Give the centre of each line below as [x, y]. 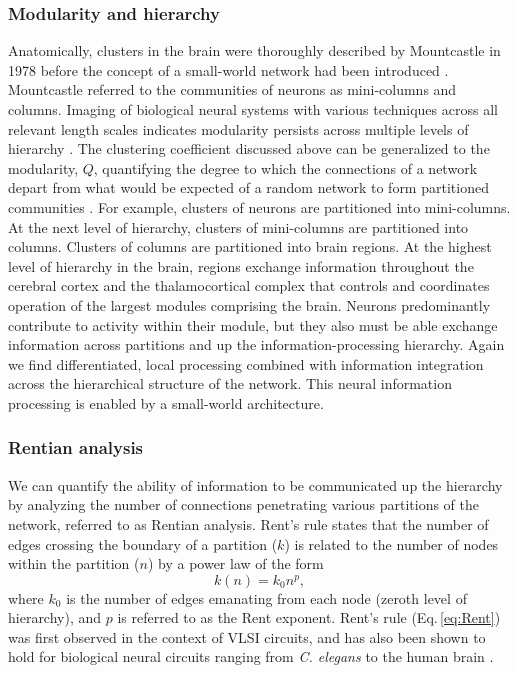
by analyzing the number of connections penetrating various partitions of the [243, 504]
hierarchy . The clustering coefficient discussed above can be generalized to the [249, 148]
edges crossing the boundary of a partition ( [143, 543]
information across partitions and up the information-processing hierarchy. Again [256, 344]
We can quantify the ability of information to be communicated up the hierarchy [255, 484]
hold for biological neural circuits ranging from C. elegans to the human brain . [251, 656]
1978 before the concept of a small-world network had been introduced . [228, 69]
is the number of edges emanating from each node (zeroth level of [266, 597]
